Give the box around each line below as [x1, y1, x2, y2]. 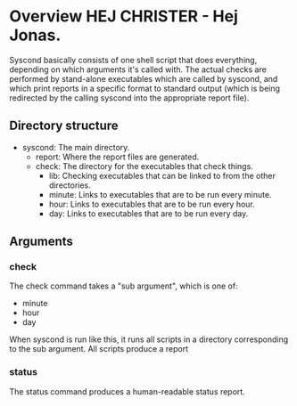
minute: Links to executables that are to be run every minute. [48, 189, 272, 199]
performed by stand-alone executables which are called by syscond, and [9, 73, 278, 84]
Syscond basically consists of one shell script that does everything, [9, 54, 258, 65]
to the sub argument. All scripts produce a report [9, 344, 189, 354]
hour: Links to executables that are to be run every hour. [48, 199, 256, 209]
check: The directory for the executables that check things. [35, 160, 254, 171]
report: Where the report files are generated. [35, 151, 200, 162]
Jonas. [9, 25, 62, 45]
